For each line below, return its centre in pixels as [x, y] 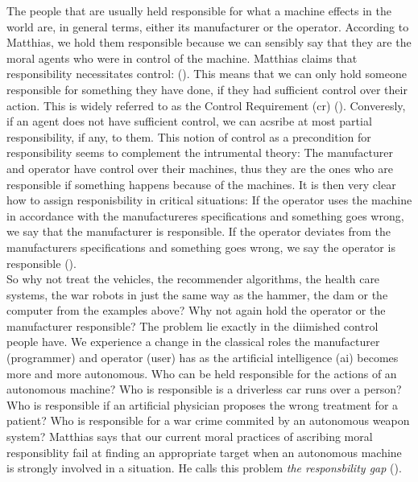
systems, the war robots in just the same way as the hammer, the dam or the [197, 294]
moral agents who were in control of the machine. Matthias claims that [182, 58]
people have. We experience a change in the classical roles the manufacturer [193, 342]
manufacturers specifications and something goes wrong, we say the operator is [201, 247]
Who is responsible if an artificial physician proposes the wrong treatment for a [203, 404]
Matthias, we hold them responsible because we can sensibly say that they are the [209, 42]
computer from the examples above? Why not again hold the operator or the [196, 310]
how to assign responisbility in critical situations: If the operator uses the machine [209, 200]
